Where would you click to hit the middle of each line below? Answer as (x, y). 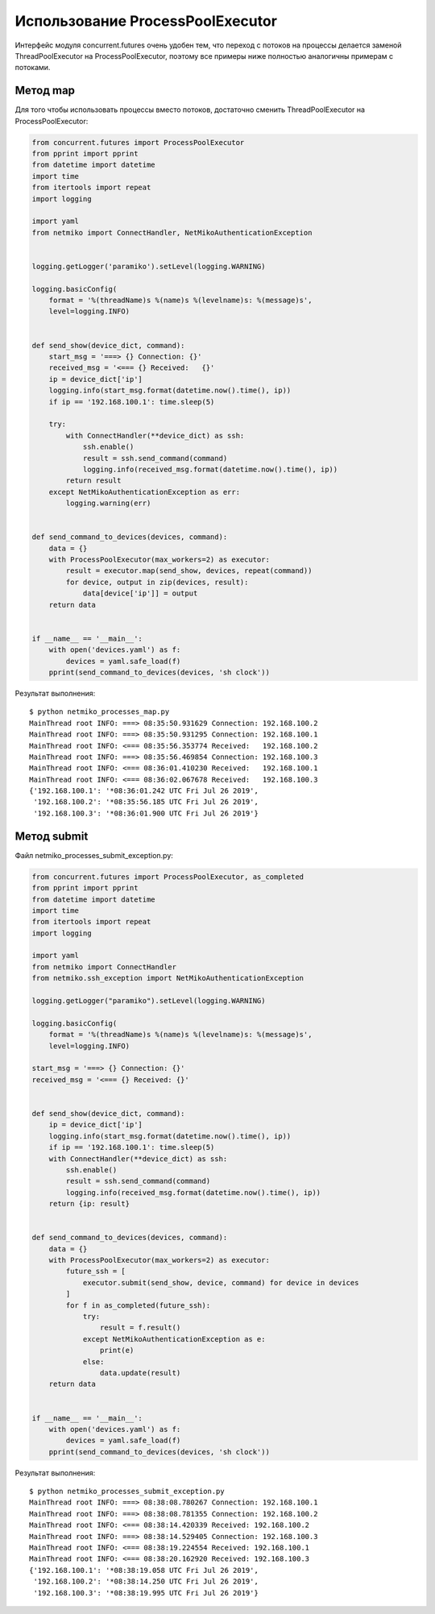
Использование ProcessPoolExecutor (146, 21)
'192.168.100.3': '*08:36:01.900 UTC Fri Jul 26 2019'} (146, 813)
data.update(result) (140, 1373)
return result (93, 481)
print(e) (117, 1351)
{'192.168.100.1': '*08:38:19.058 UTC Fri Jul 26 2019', (144, 1570)
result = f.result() (140, 1328)
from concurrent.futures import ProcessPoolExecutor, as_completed (168, 877)
